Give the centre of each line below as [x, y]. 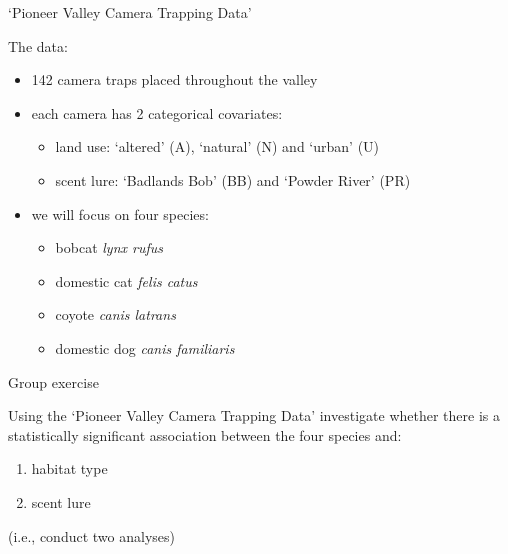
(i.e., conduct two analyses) [91, 535]
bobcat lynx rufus [109, 247]
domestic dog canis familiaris [145, 347]
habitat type [69, 468]
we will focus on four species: [120, 213]
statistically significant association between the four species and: [205, 434]
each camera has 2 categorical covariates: [157, 112]
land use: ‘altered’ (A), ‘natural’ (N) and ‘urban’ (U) [217, 146]
